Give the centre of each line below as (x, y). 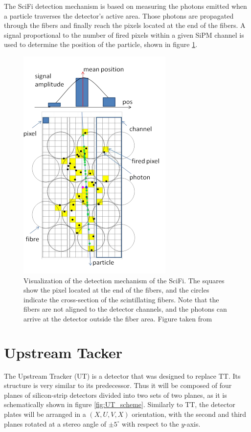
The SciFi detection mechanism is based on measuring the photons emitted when (125, 6)
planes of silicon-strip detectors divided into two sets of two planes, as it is (115, 395)
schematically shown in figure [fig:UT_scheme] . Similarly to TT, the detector (120, 404)
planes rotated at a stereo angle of (55, 423)
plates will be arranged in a (45, 414)
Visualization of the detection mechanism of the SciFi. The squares (124, 280)
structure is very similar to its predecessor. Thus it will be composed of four (118, 385)
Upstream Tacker (63, 352)
